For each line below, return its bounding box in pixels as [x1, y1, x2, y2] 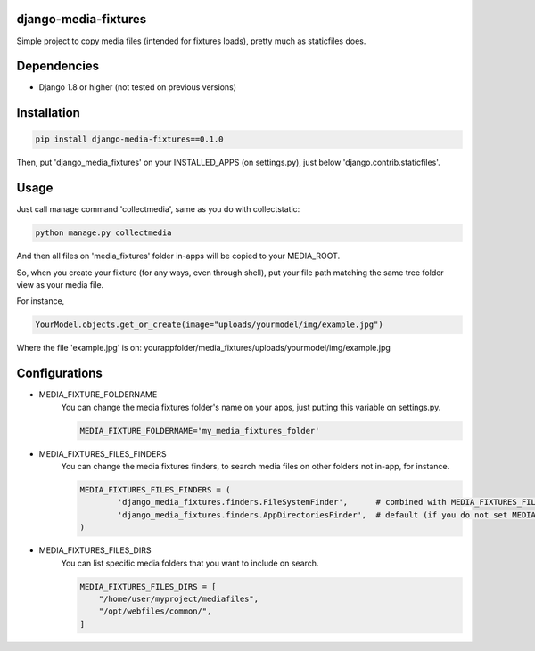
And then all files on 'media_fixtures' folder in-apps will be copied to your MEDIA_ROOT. [16, 250, 341, 262]
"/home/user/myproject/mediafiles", [98, 593, 259, 604]
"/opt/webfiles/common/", [98, 606, 212, 616]
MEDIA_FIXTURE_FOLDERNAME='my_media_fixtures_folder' [79, 426, 320, 435]
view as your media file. [16, 280, 104, 290]
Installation [16, 105, 80, 120]
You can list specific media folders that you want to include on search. [61, 557, 319, 568]
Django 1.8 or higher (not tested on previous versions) [38, 82, 236, 93]
